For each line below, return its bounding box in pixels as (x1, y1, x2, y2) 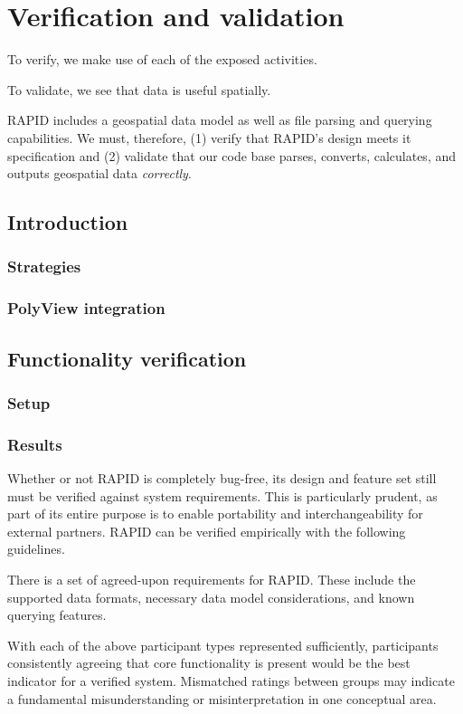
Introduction (7, 208, 128, 236)
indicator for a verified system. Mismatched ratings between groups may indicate (7, 671, 455, 690)
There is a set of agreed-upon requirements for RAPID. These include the (7, 569, 416, 588)
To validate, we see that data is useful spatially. (7, 80, 271, 99)
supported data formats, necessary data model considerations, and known (7, 587, 415, 606)
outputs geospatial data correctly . (7, 164, 192, 183)
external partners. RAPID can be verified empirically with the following (7, 521, 406, 540)
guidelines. (7, 539, 65, 558)
